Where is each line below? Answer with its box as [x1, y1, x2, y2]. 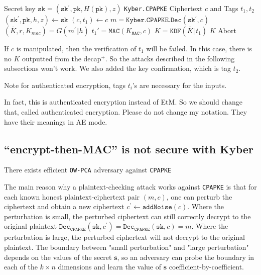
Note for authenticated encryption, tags [4, 79, 126, 90]
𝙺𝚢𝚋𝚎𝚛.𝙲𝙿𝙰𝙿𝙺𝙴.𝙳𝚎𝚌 [126, 17, 182, 24]
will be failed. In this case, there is [146, 43, 252, 53]
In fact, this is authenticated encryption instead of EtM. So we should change [4, 97, 243, 107]
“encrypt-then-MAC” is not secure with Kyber [4, 141, 253, 156]
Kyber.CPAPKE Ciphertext [124, 3, 203, 13]
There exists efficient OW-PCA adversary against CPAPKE [4, 164, 172, 175]
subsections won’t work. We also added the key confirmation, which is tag [4, 63, 231, 73]
